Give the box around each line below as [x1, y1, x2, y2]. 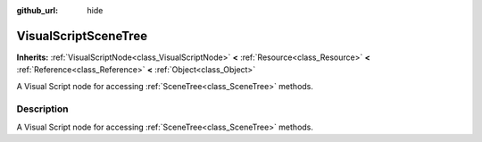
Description [16, 103, 69, 115]
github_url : [16, 5, 58, 15]
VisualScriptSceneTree [16, 28, 147, 44]
